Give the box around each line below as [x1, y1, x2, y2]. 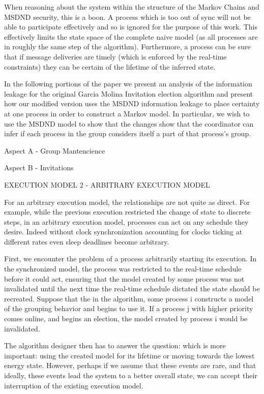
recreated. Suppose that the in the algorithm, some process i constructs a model [4, 293, 254, 304]
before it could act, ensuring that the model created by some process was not [4, 273, 245, 284]
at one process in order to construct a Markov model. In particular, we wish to [4, 108, 250, 118]
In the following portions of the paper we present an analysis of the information [4, 78, 252, 89]
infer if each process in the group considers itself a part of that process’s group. [4, 128, 251, 139]
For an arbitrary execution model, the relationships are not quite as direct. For [4, 196, 250, 207]
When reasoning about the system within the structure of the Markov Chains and [4, 2, 259, 12]
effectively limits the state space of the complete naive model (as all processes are [4, 31, 258, 42]
